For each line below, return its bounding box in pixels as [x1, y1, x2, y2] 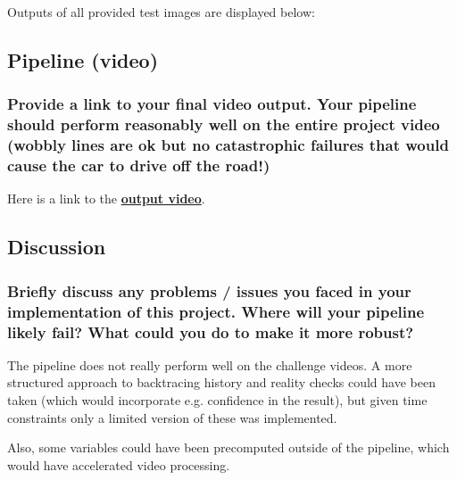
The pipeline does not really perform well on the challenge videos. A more [7, 355, 412, 374]
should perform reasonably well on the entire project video [7, 113, 440, 136]
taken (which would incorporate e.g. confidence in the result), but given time [7, 390, 428, 409]
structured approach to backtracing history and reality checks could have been [7, 373, 436, 392]
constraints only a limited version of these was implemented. [7, 408, 337, 426]
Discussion [7, 233, 106, 261]
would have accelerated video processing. [7, 455, 230, 474]
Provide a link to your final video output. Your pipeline [7, 93, 417, 115]
